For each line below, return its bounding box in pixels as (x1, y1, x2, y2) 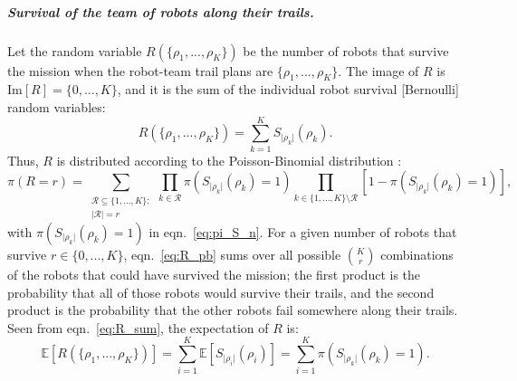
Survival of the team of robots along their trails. (7, 2, 314, 21)
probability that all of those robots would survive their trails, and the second (7, 282, 435, 301)
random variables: (7, 97, 106, 116)
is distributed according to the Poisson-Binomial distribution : (56, 150, 402, 169)
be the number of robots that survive (243, 41, 449, 60)
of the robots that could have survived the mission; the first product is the (7, 265, 421, 284)
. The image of (338, 61, 419, 80)
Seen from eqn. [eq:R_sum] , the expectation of (7, 318, 269, 337)
